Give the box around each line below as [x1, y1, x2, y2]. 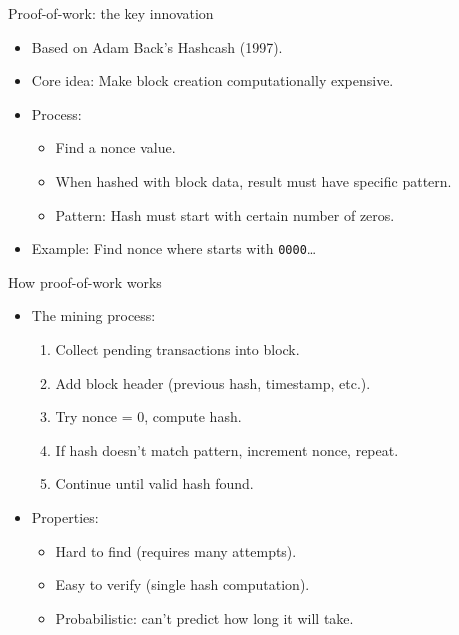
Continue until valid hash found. [55, 473, 254, 494]
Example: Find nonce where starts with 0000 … [31, 238, 317, 259]
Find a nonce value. [55, 137, 176, 158]
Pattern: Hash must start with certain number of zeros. [55, 204, 395, 225]
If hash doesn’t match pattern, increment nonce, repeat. [55, 439, 399, 460]
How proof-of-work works [8, 271, 162, 292]
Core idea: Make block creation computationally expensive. [31, 70, 394, 91]
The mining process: [31, 305, 156, 326]
